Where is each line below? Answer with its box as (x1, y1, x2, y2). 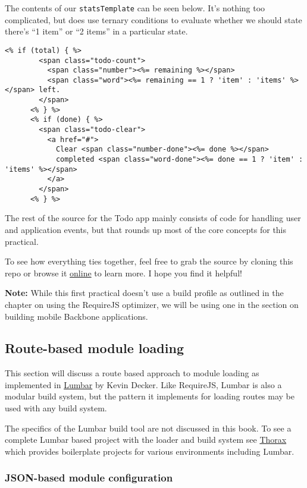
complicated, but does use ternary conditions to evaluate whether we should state (5, 13, 302, 26)
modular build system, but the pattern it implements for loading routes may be (5, 390, 295, 402)
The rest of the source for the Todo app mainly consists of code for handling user (5, 212, 301, 224)
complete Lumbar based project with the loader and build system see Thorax (5, 433, 287, 446)
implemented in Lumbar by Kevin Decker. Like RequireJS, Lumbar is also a (5, 378, 282, 391)
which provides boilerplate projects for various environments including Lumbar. (5, 445, 295, 457)
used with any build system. (5, 402, 107, 414)
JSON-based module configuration (5, 470, 173, 485)
